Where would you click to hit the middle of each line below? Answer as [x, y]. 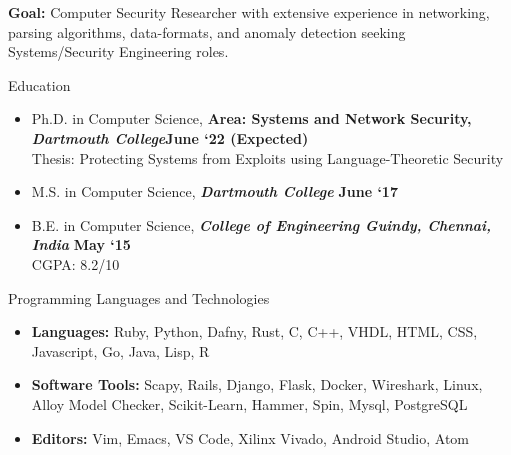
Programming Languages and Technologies [139, 297]
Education [39, 84]
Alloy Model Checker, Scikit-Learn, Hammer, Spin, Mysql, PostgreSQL [249, 403]
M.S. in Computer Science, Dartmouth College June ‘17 [214, 191]
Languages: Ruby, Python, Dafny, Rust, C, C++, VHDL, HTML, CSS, [254, 331]
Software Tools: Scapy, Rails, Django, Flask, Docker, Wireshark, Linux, [257, 384]
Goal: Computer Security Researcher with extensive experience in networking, [249, 12]
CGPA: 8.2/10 [75, 263]
